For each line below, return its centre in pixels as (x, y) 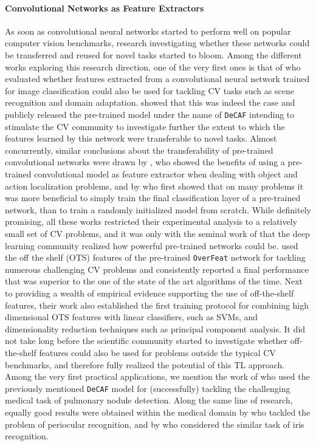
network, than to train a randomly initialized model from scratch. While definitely (158, 209)
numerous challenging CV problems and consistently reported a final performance (157, 269)
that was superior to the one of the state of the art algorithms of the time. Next (154, 281)
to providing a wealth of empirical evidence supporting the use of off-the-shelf (149, 293)
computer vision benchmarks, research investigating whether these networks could (157, 43)
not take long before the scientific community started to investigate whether (146, 341)
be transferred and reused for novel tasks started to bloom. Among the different (153, 54)
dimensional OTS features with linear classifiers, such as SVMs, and (132, 317)
